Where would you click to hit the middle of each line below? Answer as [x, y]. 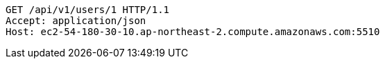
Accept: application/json [76, 21]
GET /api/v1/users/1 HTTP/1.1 [88, 10]
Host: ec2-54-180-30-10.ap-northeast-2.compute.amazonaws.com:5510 [193, 32]
